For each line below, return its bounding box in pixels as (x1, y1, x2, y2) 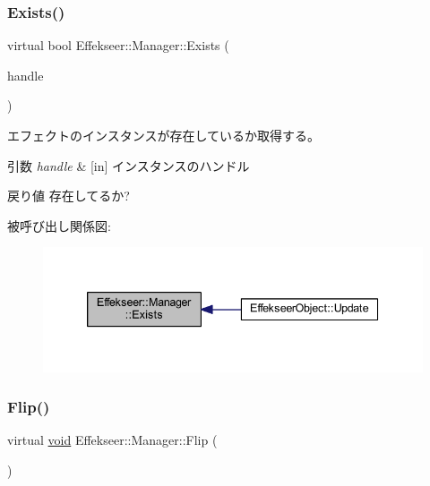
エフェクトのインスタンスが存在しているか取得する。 (7, 126, 321, 144)
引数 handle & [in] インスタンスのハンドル (7, 156, 250, 175)
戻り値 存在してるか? (7, 186, 130, 205)
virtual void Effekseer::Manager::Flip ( (7, 431, 218, 449)
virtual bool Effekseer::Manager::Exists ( (7, 36, 229, 55)
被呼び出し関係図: (7, 216, 111, 234)
